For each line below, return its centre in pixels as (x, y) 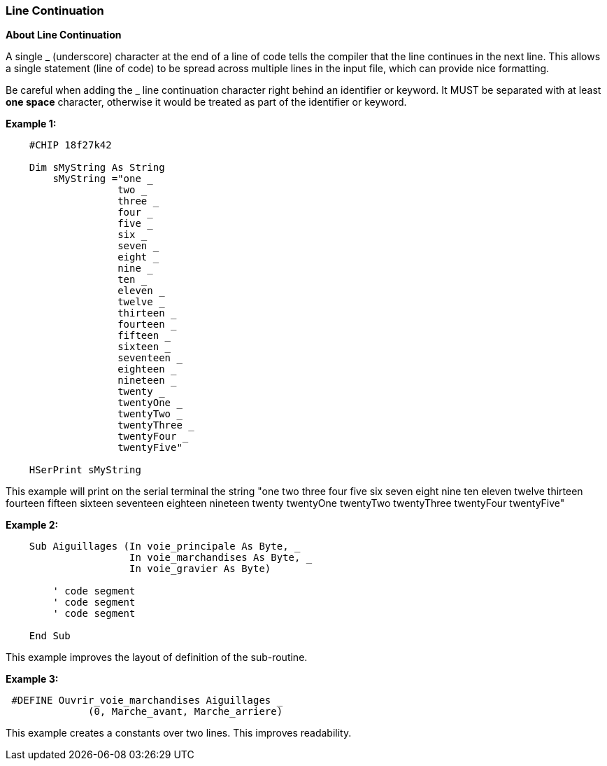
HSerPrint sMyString (85, 470)
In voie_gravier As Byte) (200, 569)
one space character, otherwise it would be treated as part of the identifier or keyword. (206, 102)
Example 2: (32, 525)
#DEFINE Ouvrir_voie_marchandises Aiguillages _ (147, 701)
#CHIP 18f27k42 (70, 145)
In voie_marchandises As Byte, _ (221, 558)
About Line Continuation (64, 35)
